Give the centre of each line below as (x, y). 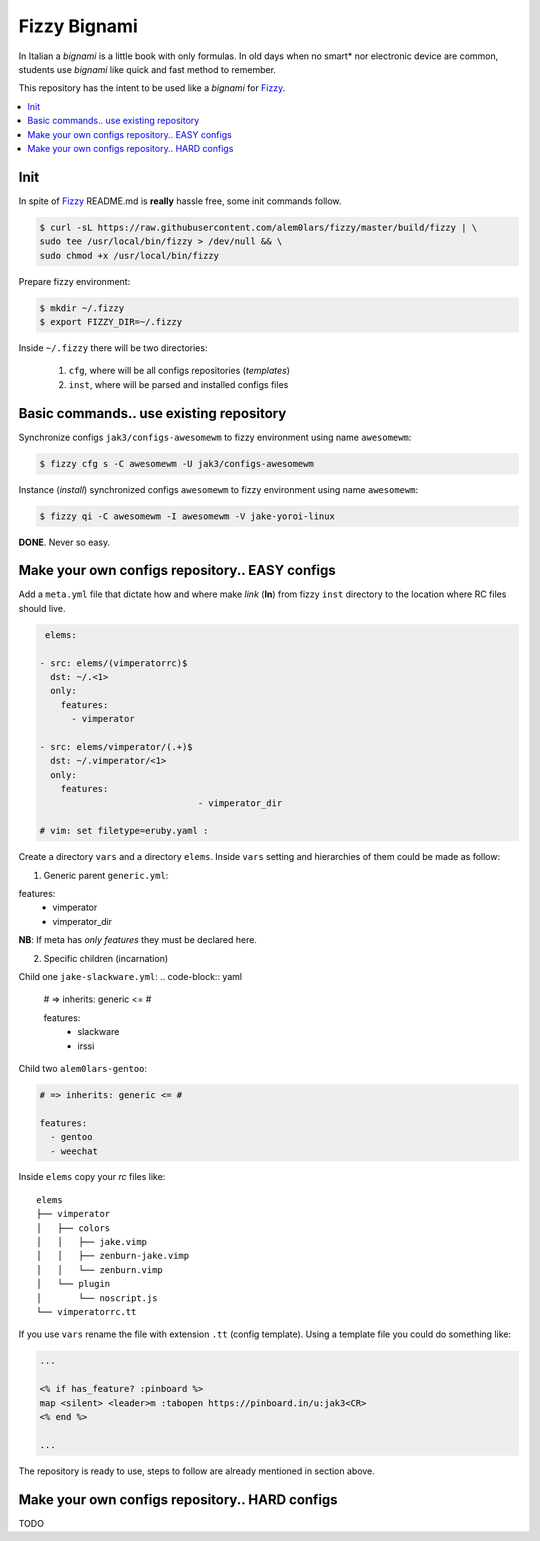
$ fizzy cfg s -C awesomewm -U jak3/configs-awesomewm (176, 463)
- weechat (74, 1151)
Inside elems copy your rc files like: (92, 1177)
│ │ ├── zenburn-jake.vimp (113, 1256)
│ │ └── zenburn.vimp (100, 1269)
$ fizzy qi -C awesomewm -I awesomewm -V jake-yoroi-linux (187, 516)
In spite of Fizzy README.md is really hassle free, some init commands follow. (180, 201)
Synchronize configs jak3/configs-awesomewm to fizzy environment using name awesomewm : (215, 437)
